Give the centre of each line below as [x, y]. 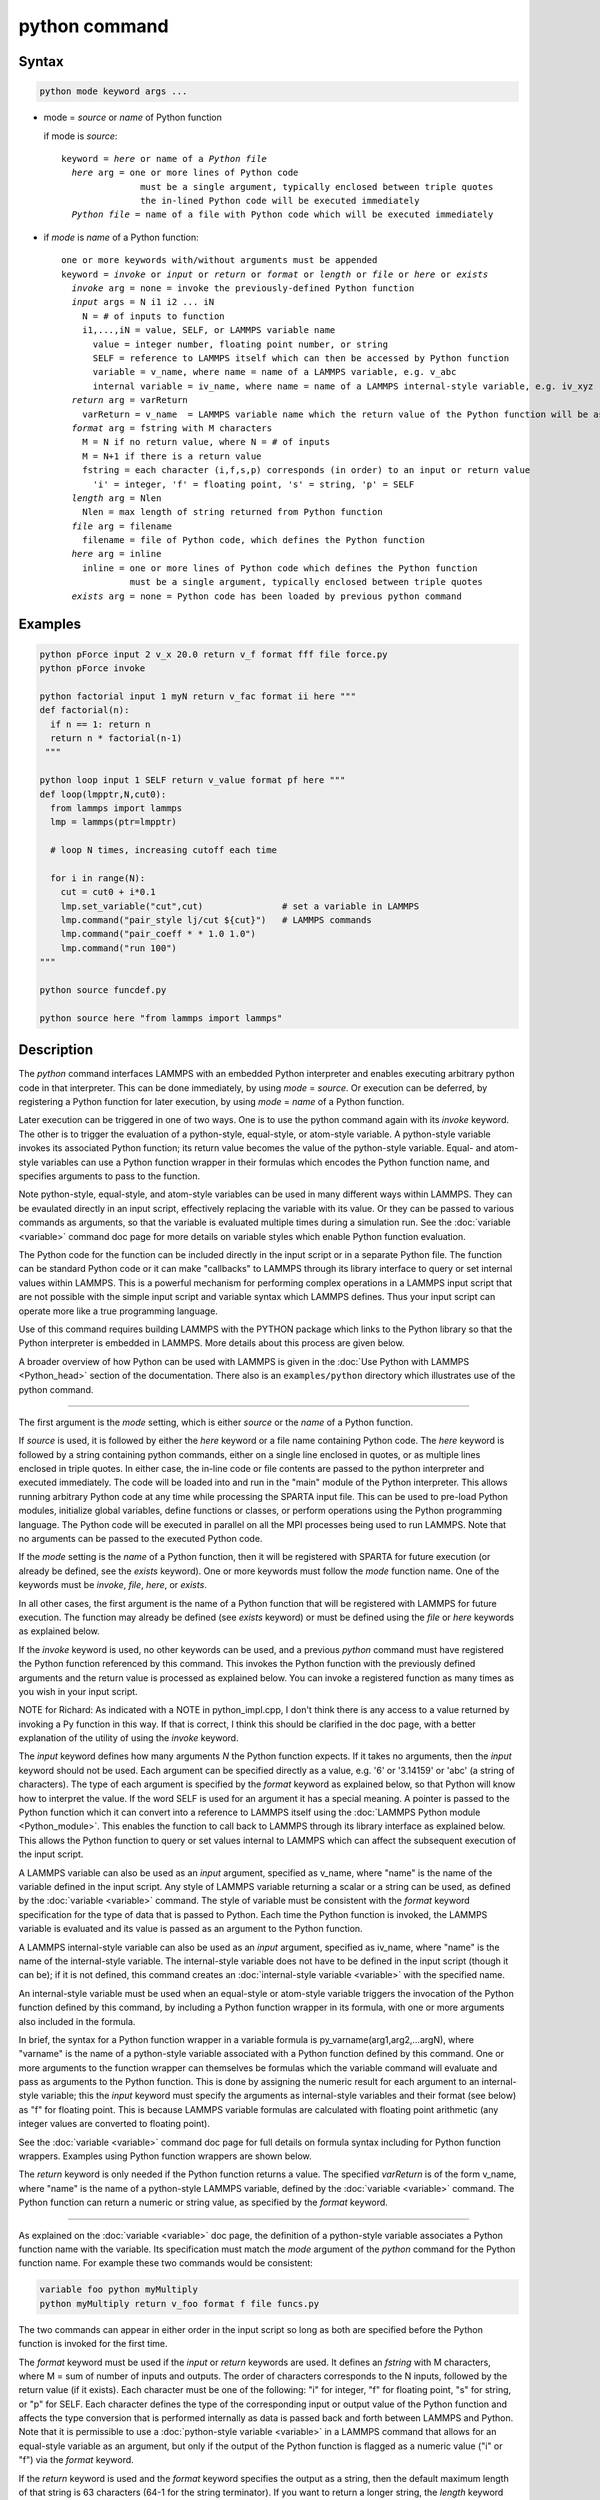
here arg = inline [116, 554]
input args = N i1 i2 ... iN [143, 302]
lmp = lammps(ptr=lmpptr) [113, 822]
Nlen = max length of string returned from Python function [232, 512]
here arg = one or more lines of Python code [185, 173]
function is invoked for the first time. [93, 2344]
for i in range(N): [98, 878]
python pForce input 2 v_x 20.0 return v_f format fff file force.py [213, 654]
